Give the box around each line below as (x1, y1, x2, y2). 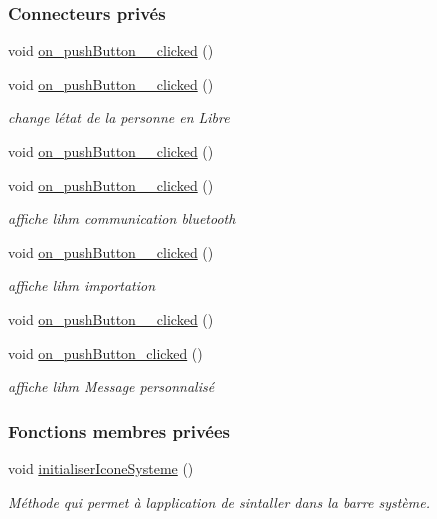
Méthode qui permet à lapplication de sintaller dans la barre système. (8, 491, 430, 512)
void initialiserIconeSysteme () (8, 457, 194, 478)
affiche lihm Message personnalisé (8, 376, 215, 397)
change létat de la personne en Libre (8, 107, 230, 128)
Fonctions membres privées (8, 418, 231, 443)
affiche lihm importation (8, 275, 156, 296)
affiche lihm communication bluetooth (8, 208, 236, 229)
